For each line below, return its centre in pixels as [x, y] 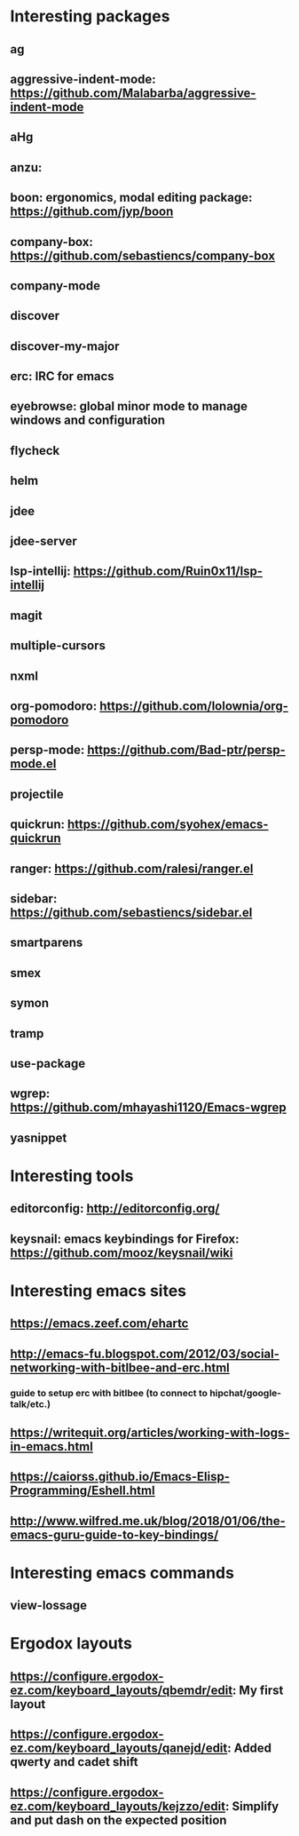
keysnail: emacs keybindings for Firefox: [125, 1239]
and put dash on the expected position [118, 1820]
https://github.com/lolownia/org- [194, 706]
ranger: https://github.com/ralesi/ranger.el [132, 868]
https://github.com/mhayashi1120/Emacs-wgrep [148, 1108]
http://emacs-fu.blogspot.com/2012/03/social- [145, 1353]
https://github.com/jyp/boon [92, 212]
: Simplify [252, 1806]
